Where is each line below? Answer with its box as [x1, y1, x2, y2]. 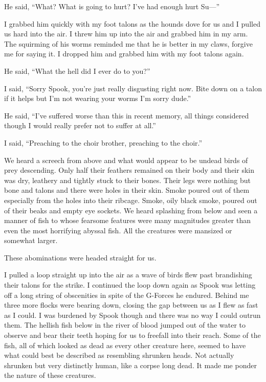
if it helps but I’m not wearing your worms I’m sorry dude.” [4, 93, 191, 104]
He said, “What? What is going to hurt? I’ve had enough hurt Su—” [4, 1, 220, 11]
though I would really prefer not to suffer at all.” [4, 120, 156, 131]
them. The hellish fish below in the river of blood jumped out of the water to [4, 319, 246, 330]
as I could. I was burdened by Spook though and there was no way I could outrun [4, 309, 261, 320]
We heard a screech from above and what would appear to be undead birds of [4, 154, 248, 165]
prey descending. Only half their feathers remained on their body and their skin [4, 165, 254, 175]
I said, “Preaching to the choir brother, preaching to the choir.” [4, 137, 203, 148]
